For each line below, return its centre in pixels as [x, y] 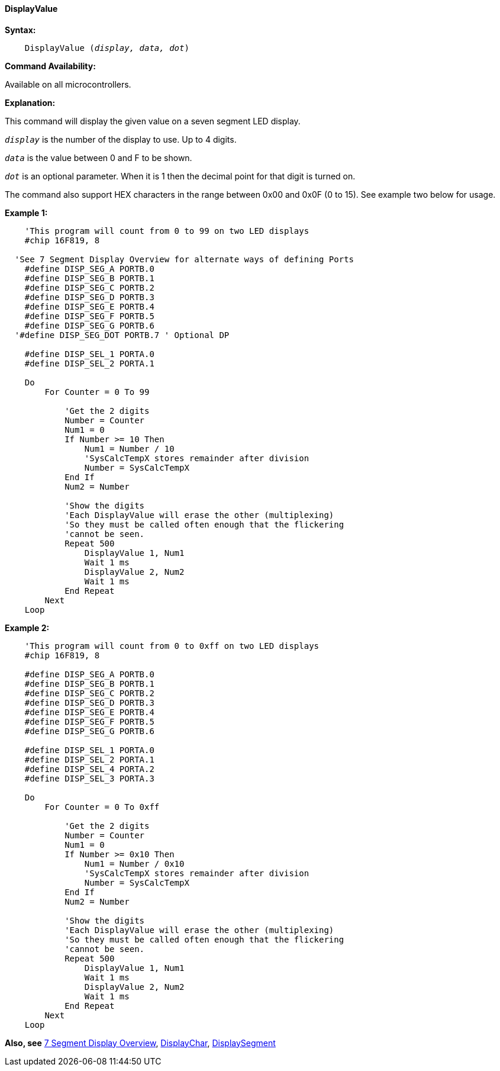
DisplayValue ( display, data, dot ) [107, 48]
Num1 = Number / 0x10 [134, 863]
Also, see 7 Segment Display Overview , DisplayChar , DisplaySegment [140, 1043]
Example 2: [27, 628]
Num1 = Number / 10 [129, 448]
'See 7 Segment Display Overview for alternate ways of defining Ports [184, 259]
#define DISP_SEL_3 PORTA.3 [89, 778]
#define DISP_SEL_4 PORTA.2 [89, 769]
